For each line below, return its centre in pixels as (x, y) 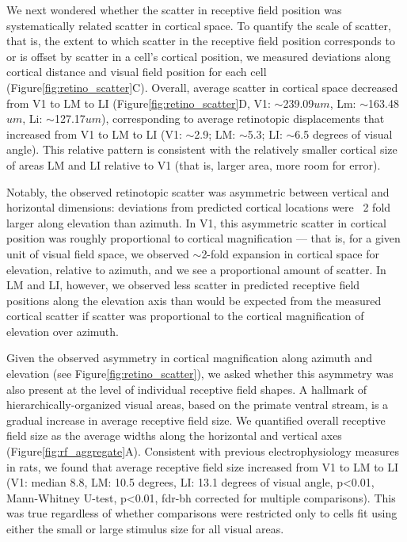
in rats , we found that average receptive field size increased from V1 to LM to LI (203, 466)
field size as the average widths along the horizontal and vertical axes (174, 435)
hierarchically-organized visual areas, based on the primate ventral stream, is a (198, 405)
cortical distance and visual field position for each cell (137, 72)
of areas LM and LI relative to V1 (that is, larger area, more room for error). (194, 164)
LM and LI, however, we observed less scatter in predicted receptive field (183, 285)
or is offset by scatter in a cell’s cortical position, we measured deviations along (199, 56)
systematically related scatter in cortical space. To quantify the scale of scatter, (199, 25)
